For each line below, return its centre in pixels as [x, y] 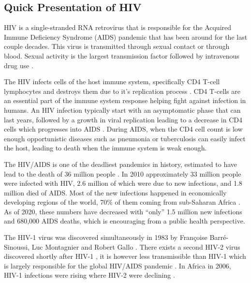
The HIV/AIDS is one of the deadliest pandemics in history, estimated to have [121, 164]
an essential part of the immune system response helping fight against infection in [125, 100]
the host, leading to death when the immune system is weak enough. [105, 148]
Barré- [219, 237]
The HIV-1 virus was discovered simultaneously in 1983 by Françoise [106, 237]
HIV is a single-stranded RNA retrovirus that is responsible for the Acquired [118, 27]
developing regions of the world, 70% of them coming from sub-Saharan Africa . [122, 202]
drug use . [19, 65]
